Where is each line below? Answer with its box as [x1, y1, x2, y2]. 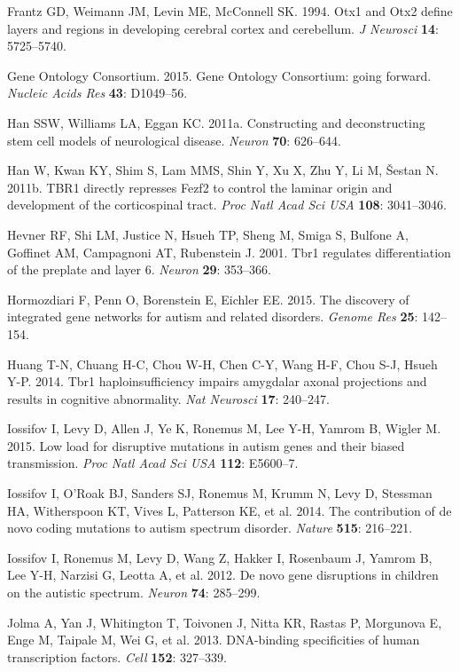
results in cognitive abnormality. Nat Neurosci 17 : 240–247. [7, 389, 330, 407]
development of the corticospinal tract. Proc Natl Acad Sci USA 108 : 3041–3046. [7, 195, 447, 214]
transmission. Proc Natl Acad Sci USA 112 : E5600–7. [7, 454, 299, 472]
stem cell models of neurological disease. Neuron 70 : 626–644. [7, 130, 341, 149]
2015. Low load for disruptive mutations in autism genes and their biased [7, 436, 405, 455]
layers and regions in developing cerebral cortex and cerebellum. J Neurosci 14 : [7, 19, 439, 37]
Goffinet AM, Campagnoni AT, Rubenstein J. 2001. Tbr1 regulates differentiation [7, 242, 451, 261]
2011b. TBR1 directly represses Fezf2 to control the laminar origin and [7, 178, 393, 196]
